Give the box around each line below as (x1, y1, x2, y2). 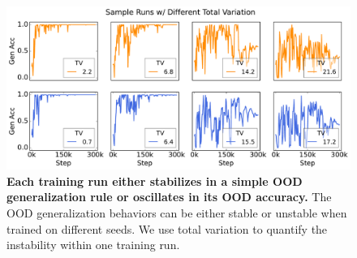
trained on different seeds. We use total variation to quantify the (6, 220, 328, 237)
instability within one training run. (6, 236, 180, 253)
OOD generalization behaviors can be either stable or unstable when (6, 204, 347, 221)
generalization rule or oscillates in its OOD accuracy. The (6, 188, 332, 205)
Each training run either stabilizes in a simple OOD (6, 172, 303, 189)
